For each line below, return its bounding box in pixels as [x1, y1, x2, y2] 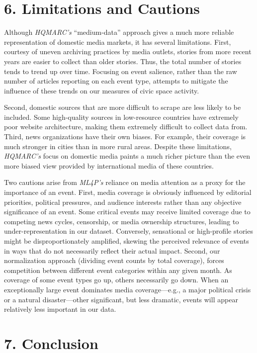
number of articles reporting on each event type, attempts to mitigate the [4, 76, 228, 86]
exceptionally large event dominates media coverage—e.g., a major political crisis [4, 284, 251, 294]
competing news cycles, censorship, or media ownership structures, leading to [4, 216, 239, 226]
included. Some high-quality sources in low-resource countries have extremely [4, 111, 239, 122]
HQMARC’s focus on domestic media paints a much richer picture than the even [4, 151, 251, 161]
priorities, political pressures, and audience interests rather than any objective [4, 196, 242, 207]
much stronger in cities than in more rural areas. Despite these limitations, [4, 141, 232, 151]
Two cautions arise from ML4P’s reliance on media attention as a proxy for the [4, 177, 246, 187]
